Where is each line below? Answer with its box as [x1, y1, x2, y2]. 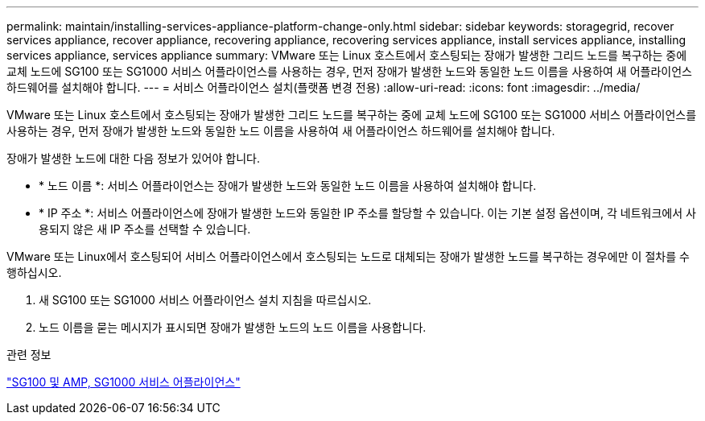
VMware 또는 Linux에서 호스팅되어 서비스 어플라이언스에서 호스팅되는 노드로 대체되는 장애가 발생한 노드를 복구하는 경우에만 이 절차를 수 [6, 250, 690, 263]
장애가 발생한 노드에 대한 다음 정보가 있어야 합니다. [6, 151, 260, 165]
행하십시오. [6, 266, 62, 279]
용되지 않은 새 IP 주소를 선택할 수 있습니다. [39, 222, 251, 236]
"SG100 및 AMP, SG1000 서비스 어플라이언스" [6, 375, 241, 389]
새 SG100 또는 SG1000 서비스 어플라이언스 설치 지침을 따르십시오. [39, 293, 372, 307]
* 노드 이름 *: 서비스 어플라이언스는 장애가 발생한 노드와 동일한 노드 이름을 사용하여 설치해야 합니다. [39, 179, 537, 192]
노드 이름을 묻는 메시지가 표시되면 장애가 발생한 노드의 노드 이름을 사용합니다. [39, 320, 427, 334]
